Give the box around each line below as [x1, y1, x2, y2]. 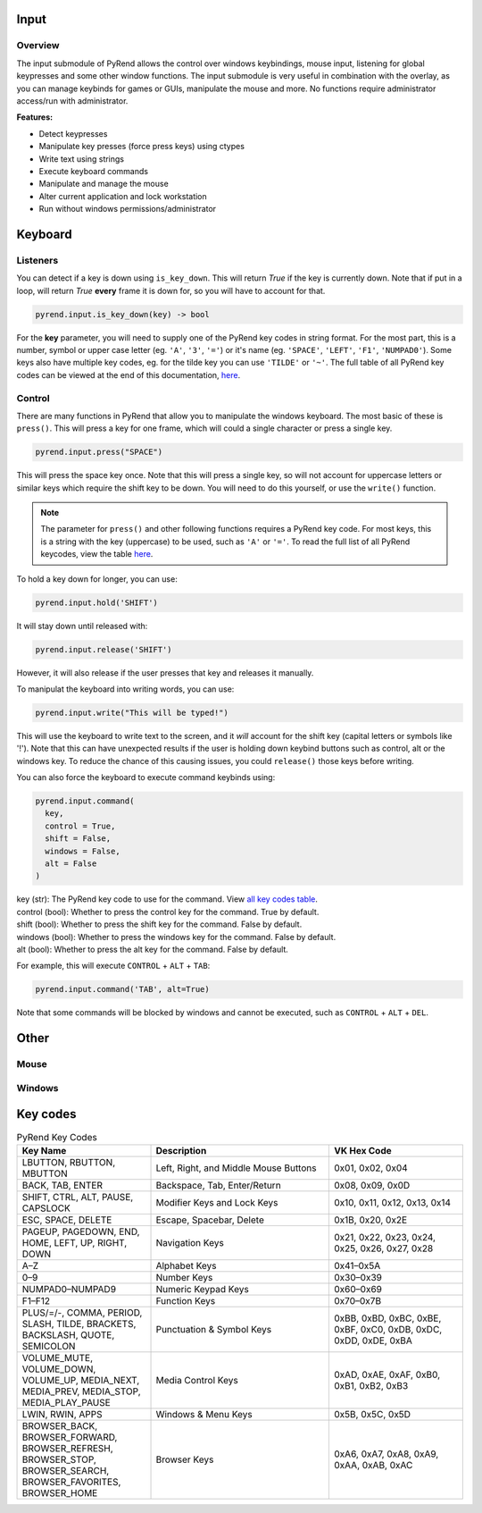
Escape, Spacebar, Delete [155, 1214, 265, 1226]
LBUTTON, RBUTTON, [21, 1156, 116, 1168]
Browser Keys [155, 1453, 214, 1466]
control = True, [45, 820, 116, 831]
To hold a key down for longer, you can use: [16, 573, 178, 584]
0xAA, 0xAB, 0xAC [334, 1458, 413, 1471]
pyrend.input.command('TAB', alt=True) [35, 984, 210, 995]
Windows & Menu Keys [155, 1408, 253, 1420]
